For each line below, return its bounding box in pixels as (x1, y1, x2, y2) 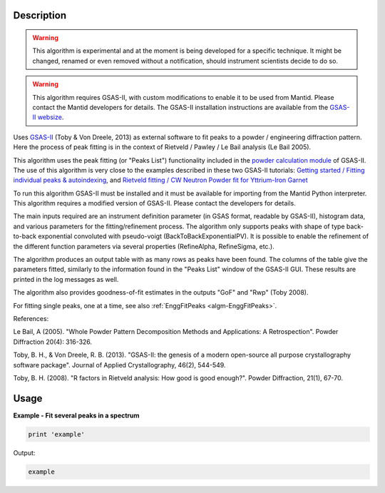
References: (13, 315, 49, 322)
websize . (37, 113, 64, 121)
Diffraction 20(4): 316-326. (13, 337, 93, 346)
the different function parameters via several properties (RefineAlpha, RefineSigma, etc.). (13, 242, 274, 250)
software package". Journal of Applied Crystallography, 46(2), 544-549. (13, 360, 226, 369)
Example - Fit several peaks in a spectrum (13, 411, 140, 420)
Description (13, 9, 67, 21)
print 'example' (28, 430, 86, 438)
